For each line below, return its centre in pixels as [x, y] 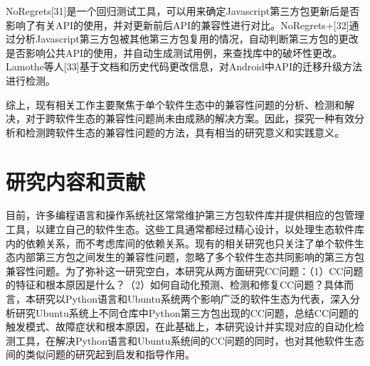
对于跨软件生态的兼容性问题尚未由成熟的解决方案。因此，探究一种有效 [190, 118]
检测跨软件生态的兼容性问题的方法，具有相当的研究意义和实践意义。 [185, 132]
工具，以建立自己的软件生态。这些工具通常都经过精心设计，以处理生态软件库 [185, 229]
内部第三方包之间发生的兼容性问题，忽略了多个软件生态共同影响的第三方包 [190, 257]
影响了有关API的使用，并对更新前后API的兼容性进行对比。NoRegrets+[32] [178, 25]
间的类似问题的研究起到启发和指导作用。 [100, 354]
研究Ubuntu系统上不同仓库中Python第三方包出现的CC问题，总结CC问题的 [187, 312]
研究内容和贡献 [76, 181]
